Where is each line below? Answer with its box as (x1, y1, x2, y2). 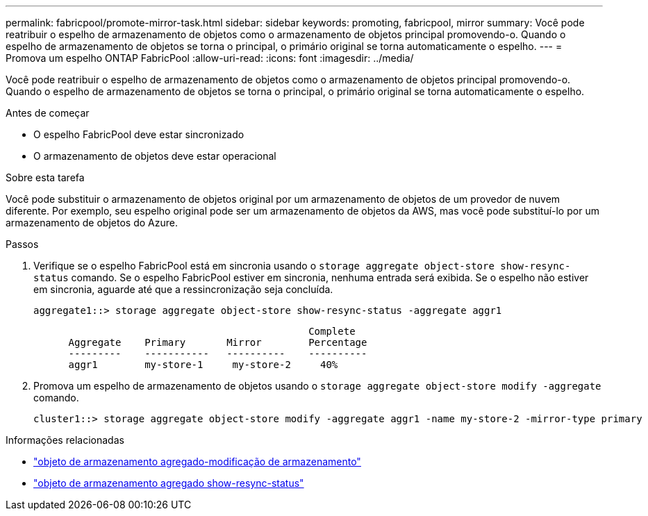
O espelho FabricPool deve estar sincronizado (33, 128, 244, 140)
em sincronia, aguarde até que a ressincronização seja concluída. (33, 283, 333, 295)
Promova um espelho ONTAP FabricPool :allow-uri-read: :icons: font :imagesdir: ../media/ (6, 52, 414, 64)
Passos (6, 238, 39, 250)
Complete (308, 326, 356, 337)
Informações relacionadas (6, 434, 124, 446)
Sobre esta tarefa (6, 172, 85, 183)
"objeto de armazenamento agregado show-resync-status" (33, 477, 304, 489)
